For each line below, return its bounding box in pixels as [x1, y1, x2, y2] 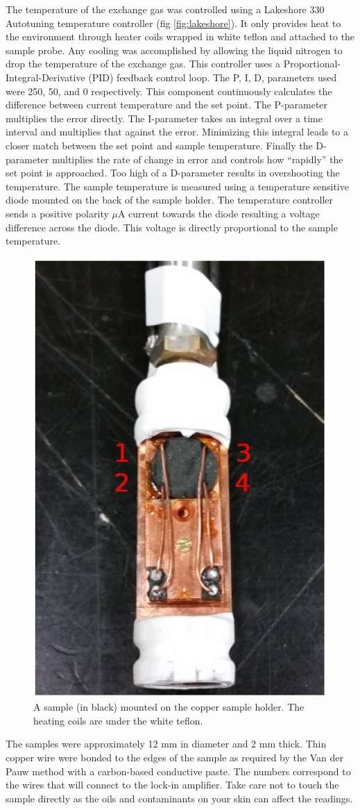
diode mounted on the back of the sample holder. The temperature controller [6, 192, 333, 207]
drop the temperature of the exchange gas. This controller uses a [6, 56, 280, 71]
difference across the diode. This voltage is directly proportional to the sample [6, 220, 338, 234]
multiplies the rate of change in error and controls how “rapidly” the [51, 151, 343, 166]
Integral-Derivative [6, 69, 85, 84]
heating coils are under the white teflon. [33, 713, 203, 727]
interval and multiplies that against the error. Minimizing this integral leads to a [6, 124, 349, 139]
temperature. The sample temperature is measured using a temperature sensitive [6, 179, 349, 193]
